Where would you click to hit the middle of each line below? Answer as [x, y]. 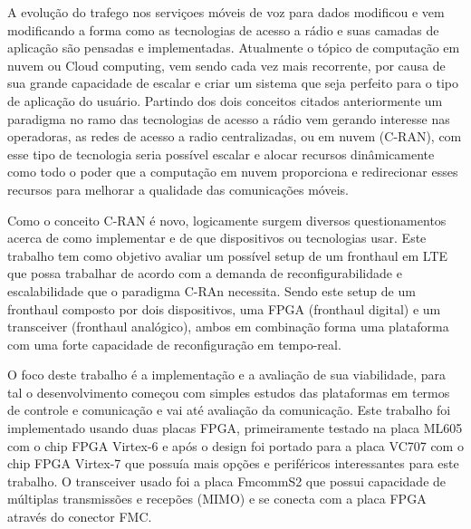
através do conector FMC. [80, 517]
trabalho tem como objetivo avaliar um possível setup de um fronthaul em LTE [228, 255]
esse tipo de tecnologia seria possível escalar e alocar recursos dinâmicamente [221, 154]
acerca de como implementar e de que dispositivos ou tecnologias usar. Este [217, 238]
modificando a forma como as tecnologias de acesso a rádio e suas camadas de [223, 29]
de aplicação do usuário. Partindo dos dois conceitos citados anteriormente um [225, 100]
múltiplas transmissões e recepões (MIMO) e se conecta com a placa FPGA [217, 499]
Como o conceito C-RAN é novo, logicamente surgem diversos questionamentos [227, 220]
